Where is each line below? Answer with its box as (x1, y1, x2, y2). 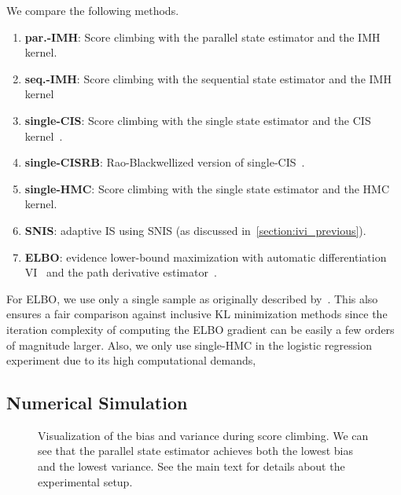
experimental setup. (38, 473, 133, 489)
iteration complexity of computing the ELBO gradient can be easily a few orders (6, 321, 395, 337)
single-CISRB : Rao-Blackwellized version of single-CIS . (24, 154, 305, 170)
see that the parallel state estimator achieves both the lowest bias (38, 442, 354, 459)
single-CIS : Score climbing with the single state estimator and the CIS (24, 112, 371, 128)
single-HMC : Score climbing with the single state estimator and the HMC (24, 180, 390, 196)
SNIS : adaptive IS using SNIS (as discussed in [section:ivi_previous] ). (24, 222, 366, 238)
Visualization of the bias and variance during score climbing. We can (38, 427, 369, 443)
